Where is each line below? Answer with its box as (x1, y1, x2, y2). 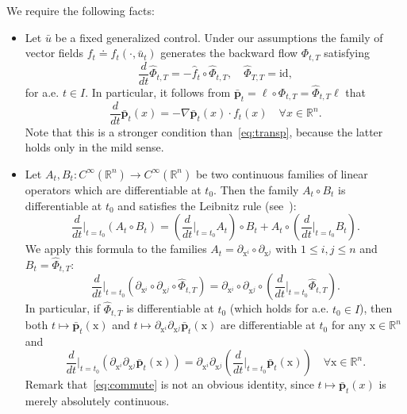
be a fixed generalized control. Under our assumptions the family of (55, 29, 383, 45)
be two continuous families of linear (195, 165, 368, 182)
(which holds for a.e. (229, 300, 329, 316)
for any (331, 316, 367, 333)
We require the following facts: (6, 2, 155, 18)
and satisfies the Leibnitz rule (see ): (117, 197, 297, 213)
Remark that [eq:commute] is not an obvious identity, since (25, 376, 314, 393)
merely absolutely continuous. (25, 393, 170, 409)
